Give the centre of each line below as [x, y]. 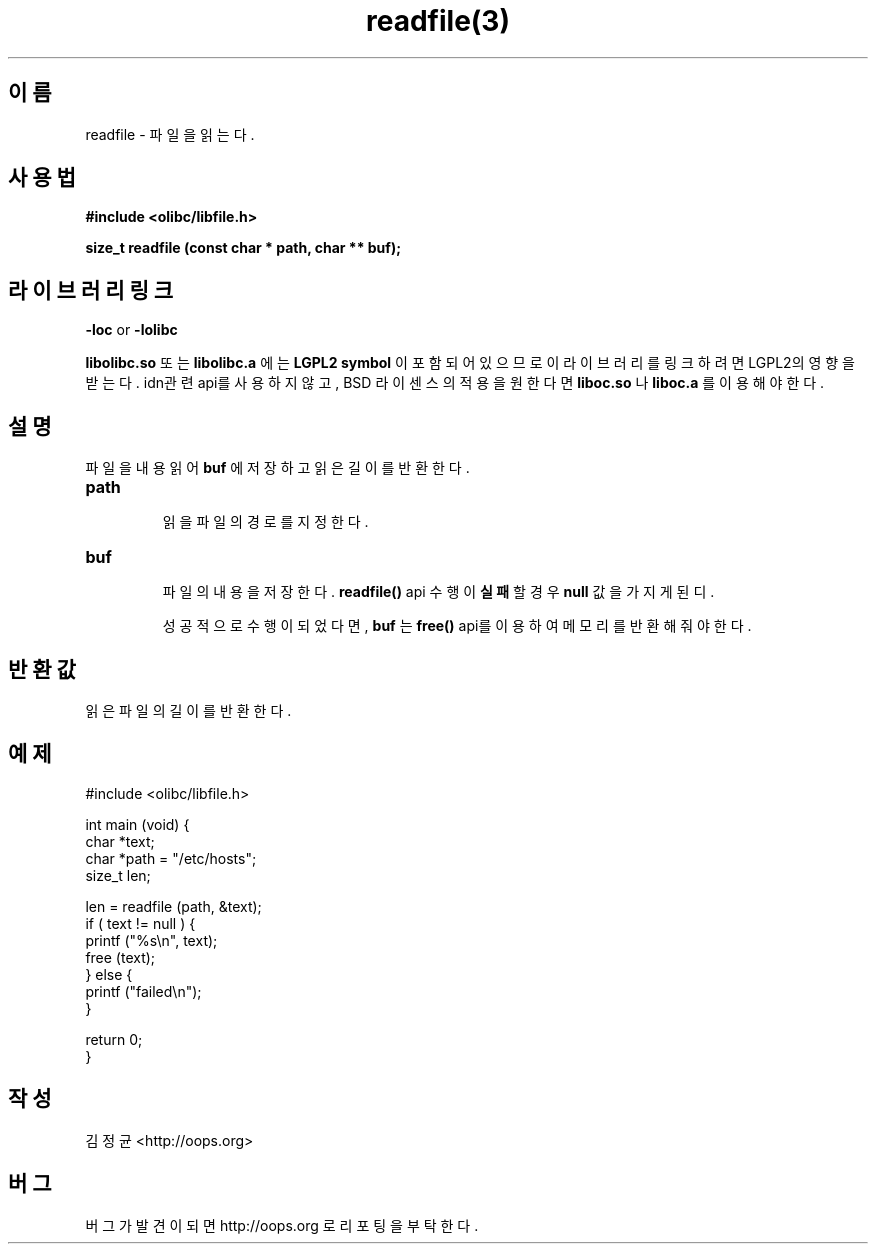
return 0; [114, 1039]
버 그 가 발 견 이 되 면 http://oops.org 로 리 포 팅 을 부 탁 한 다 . [282, 1225]
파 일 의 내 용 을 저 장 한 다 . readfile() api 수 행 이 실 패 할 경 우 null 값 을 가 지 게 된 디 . [438, 592]
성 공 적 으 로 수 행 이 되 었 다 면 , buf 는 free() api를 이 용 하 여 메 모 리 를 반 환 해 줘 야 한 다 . [457, 626]
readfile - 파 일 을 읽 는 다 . [170, 134]
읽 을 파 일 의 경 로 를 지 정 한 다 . [265, 522]
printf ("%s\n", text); [151, 940]
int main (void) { [137, 824]
